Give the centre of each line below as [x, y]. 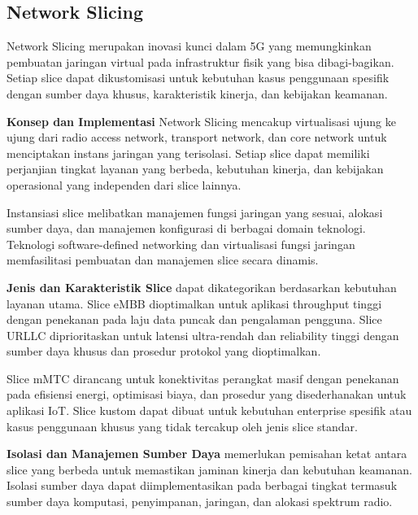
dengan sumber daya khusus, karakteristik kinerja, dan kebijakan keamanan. [197, 93]
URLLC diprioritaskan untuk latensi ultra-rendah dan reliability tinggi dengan [203, 335]
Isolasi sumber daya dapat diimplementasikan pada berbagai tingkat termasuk [202, 485]
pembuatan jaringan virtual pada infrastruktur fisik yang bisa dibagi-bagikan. [200, 61]
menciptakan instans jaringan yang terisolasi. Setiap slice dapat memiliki [188, 153]
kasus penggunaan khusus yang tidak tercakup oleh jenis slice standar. [182, 426]
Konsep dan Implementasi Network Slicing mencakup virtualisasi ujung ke [201, 121]
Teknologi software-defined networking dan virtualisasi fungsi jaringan [181, 244]
